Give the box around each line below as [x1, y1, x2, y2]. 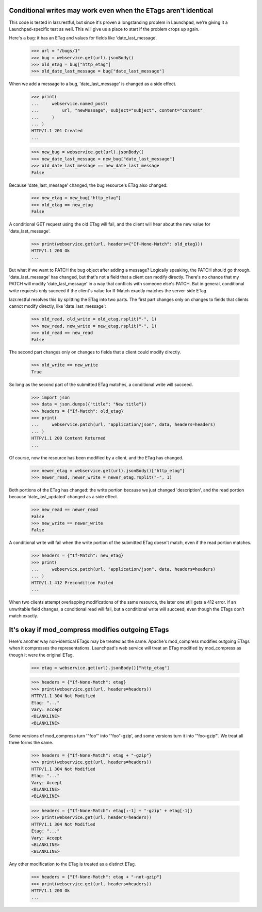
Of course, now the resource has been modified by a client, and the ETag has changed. [9, 455, 184, 460]
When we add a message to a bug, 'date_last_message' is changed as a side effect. [9, 81, 177, 87]
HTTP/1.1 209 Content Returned [31, 436, 106, 441]
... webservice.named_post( [31, 101, 109, 106]
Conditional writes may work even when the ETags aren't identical [9, 6, 213, 15]
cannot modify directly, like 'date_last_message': [9, 303, 106, 309]
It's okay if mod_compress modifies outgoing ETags [9, 625, 169, 634]
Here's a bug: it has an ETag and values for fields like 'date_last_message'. [9, 35, 158, 41]
